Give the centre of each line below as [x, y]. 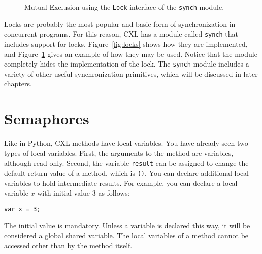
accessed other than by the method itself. [68, 245]
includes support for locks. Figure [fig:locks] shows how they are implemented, [126, 43]
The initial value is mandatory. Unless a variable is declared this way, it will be [127, 225]
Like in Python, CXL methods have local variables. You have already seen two [126, 143]
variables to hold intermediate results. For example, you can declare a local [121, 183]
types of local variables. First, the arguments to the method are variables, [119, 153]
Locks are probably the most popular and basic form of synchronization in [120, 24]
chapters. [18, 84]
